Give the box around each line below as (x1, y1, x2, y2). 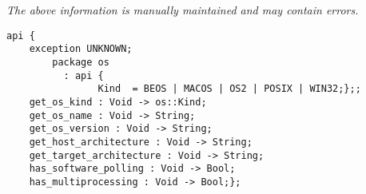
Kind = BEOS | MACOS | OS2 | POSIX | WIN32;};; (97, 83, 361, 95)
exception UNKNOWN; (29, 43, 133, 55)
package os (52, 56, 109, 68)
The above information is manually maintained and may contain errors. (6, 2, 359, 18)
